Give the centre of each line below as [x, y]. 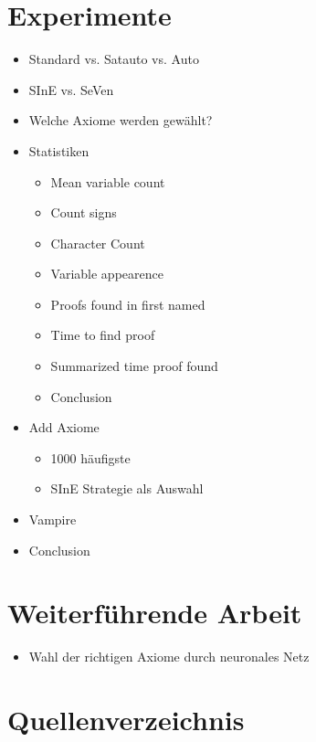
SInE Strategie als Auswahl [127, 488]
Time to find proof [103, 335]
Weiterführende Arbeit [155, 613]
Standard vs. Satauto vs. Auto [114, 59]
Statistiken [59, 150]
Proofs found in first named [128, 304]
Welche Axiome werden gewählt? [121, 120]
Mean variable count [108, 181]
